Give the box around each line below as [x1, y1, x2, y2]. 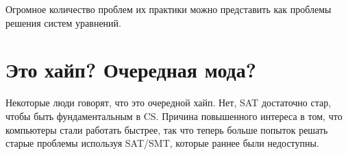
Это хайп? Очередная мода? [5, 56, 256, 84]
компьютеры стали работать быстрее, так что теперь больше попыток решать [5, 122, 328, 136]
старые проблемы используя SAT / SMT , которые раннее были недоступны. [5, 136, 319, 150]
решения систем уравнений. [5, 15, 121, 29]
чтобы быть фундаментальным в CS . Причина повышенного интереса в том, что [5, 108, 343, 123]
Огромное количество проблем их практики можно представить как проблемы [5, 2, 332, 16]
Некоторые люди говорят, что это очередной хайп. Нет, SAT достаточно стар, [5, 95, 332, 110]
